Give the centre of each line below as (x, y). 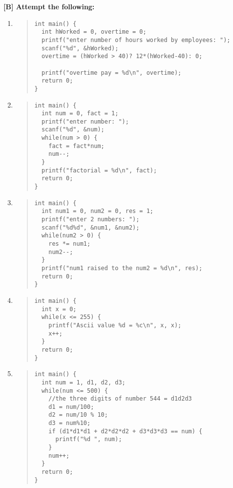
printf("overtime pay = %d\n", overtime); (111, 73)
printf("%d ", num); (89, 439)
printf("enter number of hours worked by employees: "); (136, 40)
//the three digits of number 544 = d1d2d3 (120, 399)
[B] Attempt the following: (49, 6)
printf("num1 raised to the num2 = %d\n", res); (122, 268)
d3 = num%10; (70, 423)
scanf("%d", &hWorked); (80, 48)
